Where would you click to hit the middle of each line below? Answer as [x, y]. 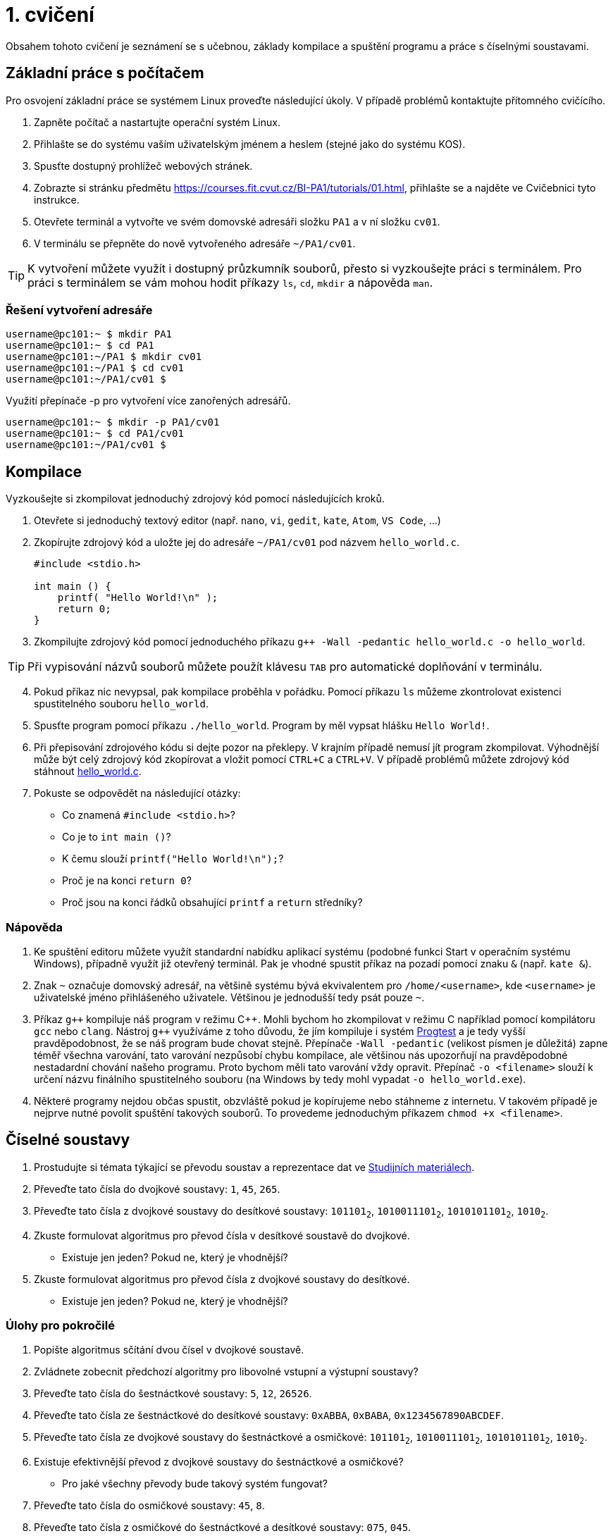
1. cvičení [50, 15]
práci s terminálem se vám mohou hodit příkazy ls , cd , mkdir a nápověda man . [230, 282]
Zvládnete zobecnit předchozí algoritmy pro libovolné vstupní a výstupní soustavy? [226, 1372]
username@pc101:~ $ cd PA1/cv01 [95, 434]
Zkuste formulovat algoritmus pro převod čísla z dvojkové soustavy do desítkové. [222, 1279]
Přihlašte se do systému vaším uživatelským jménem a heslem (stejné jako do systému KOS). [250, 144]
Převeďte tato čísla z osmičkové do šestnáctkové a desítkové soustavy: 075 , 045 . [223, 1528]
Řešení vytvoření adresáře [79, 310]
